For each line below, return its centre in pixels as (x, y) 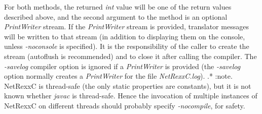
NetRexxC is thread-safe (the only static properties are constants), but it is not (128, 85)
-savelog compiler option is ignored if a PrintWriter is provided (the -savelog (122, 66)
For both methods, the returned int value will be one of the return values (118, 7)
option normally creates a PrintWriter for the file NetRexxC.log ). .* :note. (118, 76)
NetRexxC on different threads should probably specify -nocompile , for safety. (125, 105)
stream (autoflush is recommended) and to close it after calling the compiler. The (130, 56)
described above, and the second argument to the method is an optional (116, 16)
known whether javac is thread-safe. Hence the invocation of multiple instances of (131, 96)
